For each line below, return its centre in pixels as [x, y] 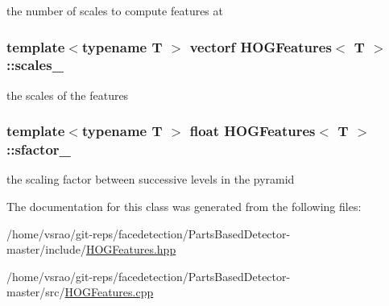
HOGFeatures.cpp [109, 292]
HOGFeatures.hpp [131, 249]
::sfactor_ [39, 149]
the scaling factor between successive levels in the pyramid [151, 179]
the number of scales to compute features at [115, 10]
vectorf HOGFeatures [261, 46]
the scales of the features [68, 95]
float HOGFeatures [252, 131]
